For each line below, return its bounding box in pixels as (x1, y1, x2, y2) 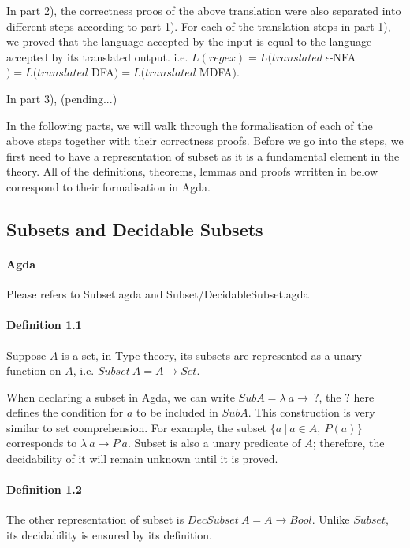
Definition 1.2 (6, 481, 82, 498)
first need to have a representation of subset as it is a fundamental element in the (6, 147, 400, 164)
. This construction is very (248, 404, 375, 420)
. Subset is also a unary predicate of (127, 435, 301, 451)
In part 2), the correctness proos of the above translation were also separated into (6, 2, 401, 18)
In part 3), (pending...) (6, 90, 117, 106)
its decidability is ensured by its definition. (6, 527, 212, 543)
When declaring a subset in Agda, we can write (6, 388, 235, 405)
